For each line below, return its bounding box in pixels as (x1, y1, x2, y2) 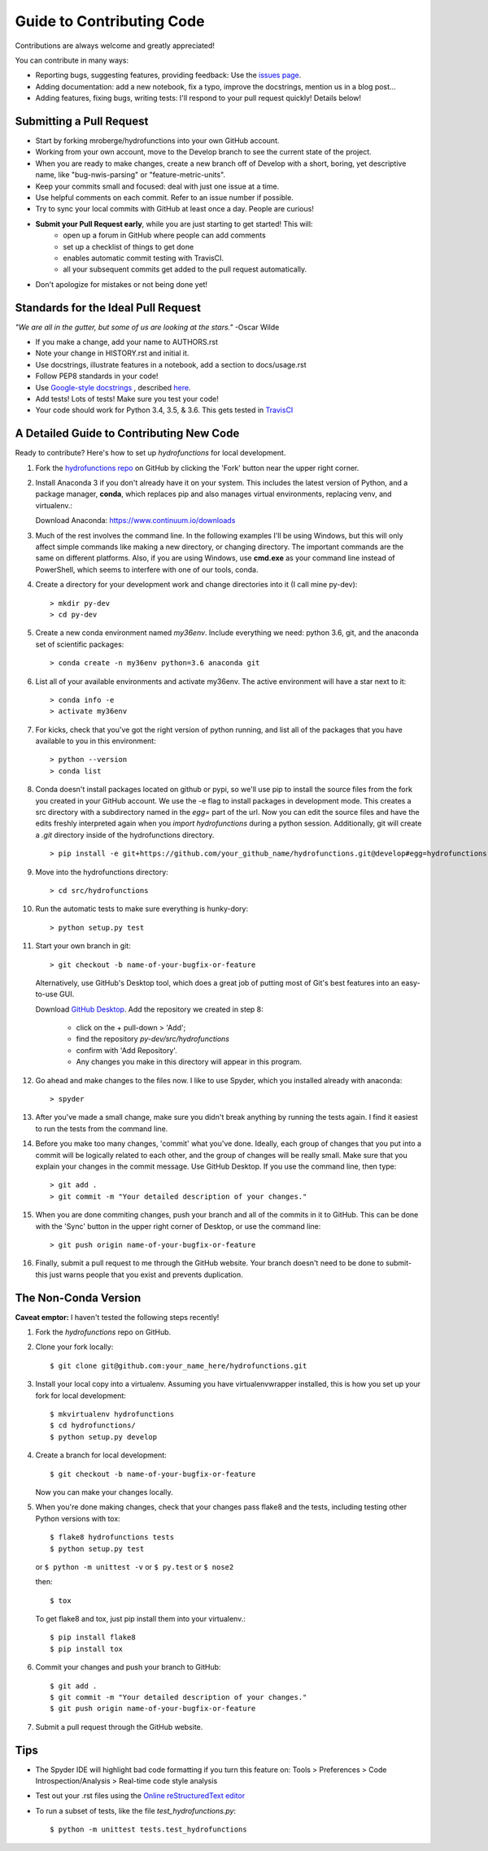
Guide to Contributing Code (15, 12, 205, 30)
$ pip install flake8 (50, 1633, 136, 1642)
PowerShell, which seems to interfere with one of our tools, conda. (35, 564, 259, 574)
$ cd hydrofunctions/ (50, 1421, 136, 1431)
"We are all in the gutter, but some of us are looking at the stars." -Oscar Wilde (15, 322, 280, 332)
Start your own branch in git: (35, 941, 132, 951)
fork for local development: (35, 1391, 126, 1400)
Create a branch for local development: (35, 1450, 167, 1460)
